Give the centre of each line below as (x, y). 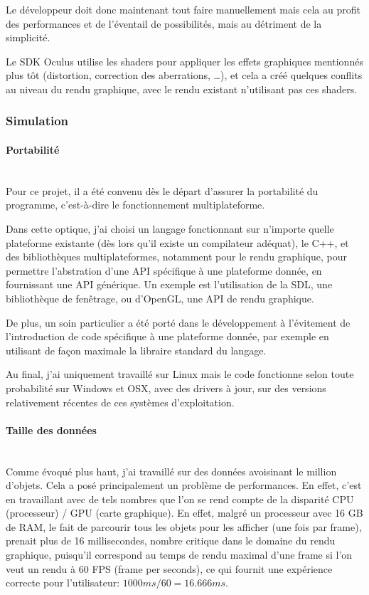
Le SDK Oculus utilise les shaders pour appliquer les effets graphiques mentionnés (184, 61)
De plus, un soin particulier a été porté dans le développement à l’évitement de (178, 322)
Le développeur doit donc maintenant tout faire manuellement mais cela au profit (183, 9)
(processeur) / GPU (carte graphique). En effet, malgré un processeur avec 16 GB (184, 513)
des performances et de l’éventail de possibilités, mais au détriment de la (164, 23)
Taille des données (51, 430)
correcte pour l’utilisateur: (63, 583)
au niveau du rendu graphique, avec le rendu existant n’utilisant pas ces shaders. (182, 89)
